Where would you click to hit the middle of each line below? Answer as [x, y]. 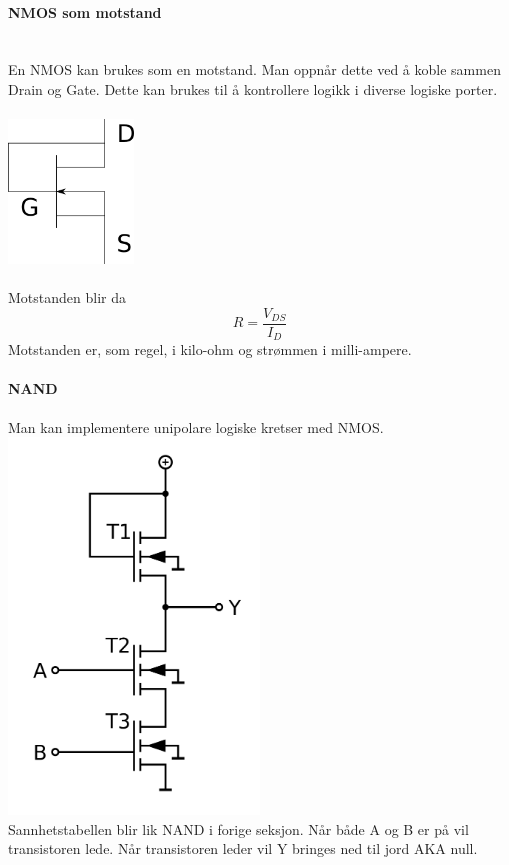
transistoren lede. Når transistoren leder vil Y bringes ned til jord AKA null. [243, 848]
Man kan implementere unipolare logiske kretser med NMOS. [196, 426]
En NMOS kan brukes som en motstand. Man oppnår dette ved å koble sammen [254, 69]
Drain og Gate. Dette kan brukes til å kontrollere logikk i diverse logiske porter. [253, 88]
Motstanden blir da [67, 297]
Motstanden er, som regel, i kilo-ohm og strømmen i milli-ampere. [210, 349]
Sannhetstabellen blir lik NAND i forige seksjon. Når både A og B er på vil [238, 828]
